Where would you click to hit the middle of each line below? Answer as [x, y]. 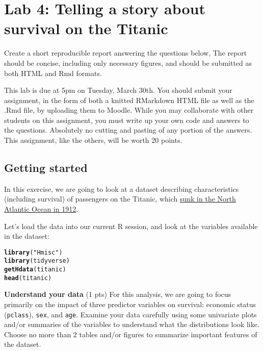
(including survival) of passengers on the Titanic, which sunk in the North [120, 199]
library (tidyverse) [37, 261]
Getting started [46, 168]
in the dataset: [27, 236]
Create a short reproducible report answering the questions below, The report [126, 53]
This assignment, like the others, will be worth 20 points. [93, 140]
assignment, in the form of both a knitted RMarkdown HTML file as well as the [129, 100]
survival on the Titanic [86, 28]
